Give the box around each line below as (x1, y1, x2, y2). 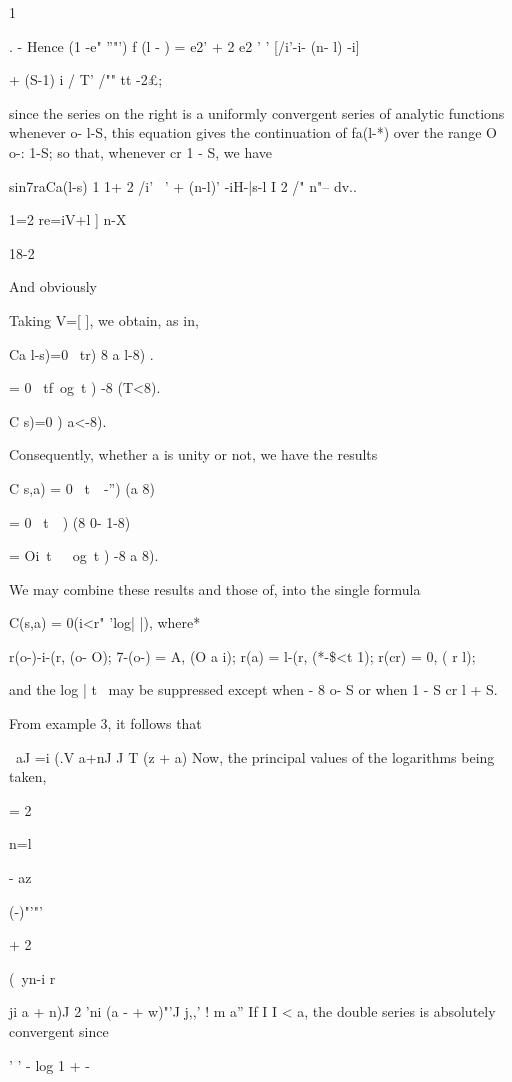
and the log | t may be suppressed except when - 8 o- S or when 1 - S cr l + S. (9, 679, 498, 700)
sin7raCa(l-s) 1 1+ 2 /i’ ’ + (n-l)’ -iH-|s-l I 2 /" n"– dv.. (9, 175, 357, 196)
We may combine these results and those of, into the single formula (9, 578, 421, 599)
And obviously (9, 276, 97, 297)
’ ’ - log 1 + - (9, 1054, 90, 1075)
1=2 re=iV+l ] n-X (9, 209, 127, 230)
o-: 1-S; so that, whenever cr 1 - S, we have (9, 141, 272, 162)
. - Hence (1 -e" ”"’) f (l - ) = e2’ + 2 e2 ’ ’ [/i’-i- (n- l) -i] (9, 35, 360, 56)
